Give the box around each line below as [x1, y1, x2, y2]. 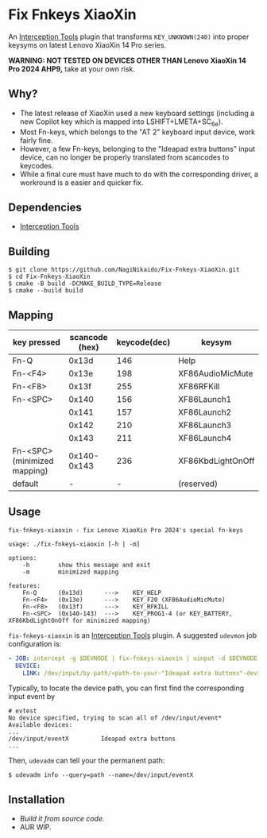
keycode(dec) [116, 336, 171, 347]
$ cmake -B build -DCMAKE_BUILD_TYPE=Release [8, 280, 161, 288]
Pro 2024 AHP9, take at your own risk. [8, 64, 135, 73]
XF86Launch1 [177, 393, 232, 404]
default [12, 478, 39, 489]
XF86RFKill [177, 380, 220, 392]
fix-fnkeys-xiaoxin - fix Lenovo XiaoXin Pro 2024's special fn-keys [8, 526, 244, 534]
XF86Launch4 [177, 432, 232, 443]
